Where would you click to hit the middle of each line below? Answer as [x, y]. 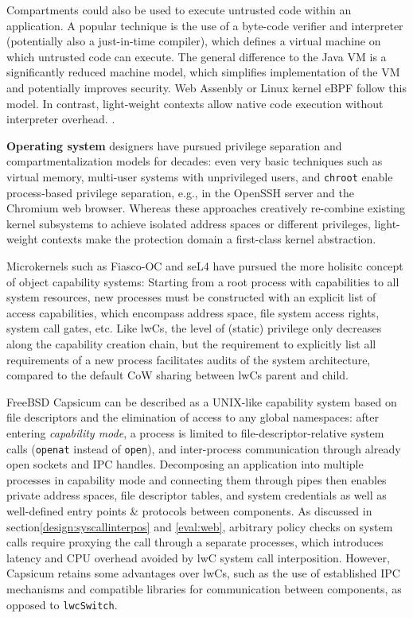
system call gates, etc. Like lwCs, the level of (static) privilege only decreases [194, 328]
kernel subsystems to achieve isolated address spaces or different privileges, [189, 223]
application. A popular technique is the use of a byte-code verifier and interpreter [205, 25]
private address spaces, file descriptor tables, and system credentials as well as [197, 495]
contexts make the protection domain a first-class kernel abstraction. [209, 239]
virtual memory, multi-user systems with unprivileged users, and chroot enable [200, 176]
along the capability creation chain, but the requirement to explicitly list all [191, 343]
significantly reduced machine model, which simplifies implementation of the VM [203, 72]
